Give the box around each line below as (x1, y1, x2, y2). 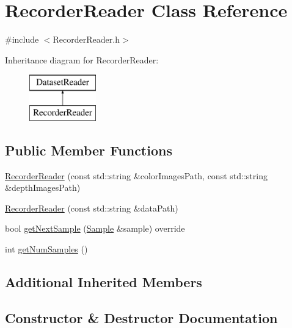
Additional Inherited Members (5, 273, 202, 291)
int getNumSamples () (5, 243, 88, 255)
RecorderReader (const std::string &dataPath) (5, 201, 178, 214)
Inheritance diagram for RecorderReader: (5, 53, 159, 66)
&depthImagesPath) (5, 181, 81, 194)
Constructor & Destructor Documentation (5, 308, 278, 327)
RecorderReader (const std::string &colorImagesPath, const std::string (5, 169, 268, 182)
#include (5, 33, 39, 46)
